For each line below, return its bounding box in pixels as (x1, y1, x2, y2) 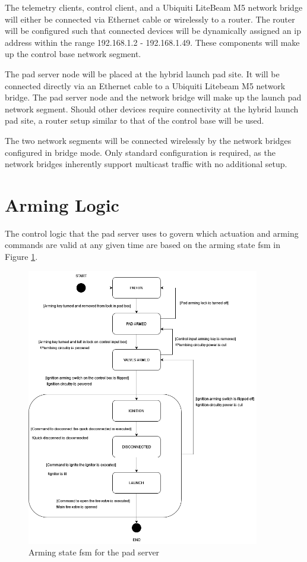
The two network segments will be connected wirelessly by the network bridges (5, 134, 292, 146)
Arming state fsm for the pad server (29, 546, 160, 558)
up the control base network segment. (5, 48, 141, 60)
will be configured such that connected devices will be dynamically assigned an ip (5, 24, 301, 37)
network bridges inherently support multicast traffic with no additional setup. (5, 158, 287, 170)
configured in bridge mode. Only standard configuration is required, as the (5, 146, 276, 158)
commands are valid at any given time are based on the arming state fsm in (5, 238, 280, 251)
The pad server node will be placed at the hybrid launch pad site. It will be (5, 67, 280, 80)
